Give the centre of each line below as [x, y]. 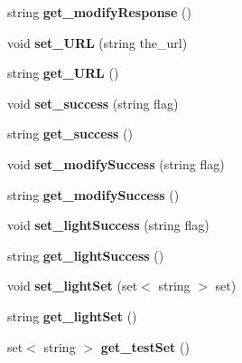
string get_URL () [63, 73]
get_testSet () [145, 346]
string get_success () [70, 134]
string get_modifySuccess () [93, 194]
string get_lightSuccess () [86, 255]
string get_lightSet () [72, 315]
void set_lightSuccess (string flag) [108, 225]
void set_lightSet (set [73, 286]
